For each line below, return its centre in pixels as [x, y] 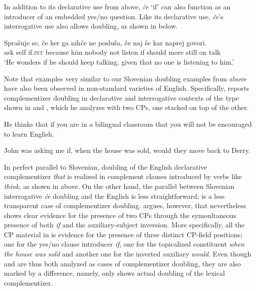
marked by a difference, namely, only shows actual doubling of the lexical [114, 273]
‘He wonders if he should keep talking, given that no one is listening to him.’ [119, 61]
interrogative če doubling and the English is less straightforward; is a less [114, 196]
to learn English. [29, 133]
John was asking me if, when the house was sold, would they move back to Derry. [127, 150]
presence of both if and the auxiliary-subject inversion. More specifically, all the [124, 225]
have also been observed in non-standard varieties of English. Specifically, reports [127, 88]
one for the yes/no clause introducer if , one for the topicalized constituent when [124, 244]
